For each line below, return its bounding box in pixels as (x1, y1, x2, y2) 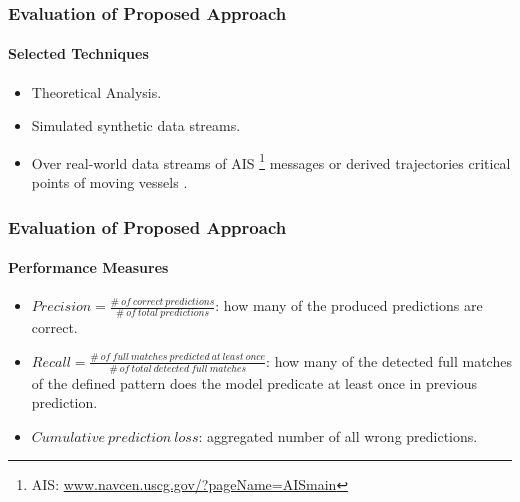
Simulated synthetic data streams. (31, 115, 241, 136)
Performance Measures (8, 257, 169, 278)
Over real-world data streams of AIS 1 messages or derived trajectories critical (31, 149, 511, 173)
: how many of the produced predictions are (215, 295, 483, 316)
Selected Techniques (8, 43, 149, 64)
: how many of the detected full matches (266, 350, 512, 371)
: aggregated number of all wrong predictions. (198, 425, 478, 446)
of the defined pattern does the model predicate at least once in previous (31, 372, 478, 393)
